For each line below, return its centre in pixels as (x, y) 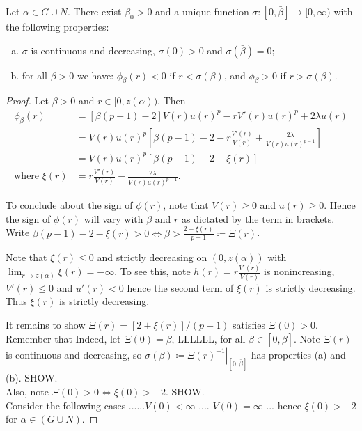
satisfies (249, 324)
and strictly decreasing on (152, 257)
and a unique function (202, 11)
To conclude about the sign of (69, 205)
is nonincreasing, (299, 271)
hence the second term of (180, 287)
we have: (95, 75)
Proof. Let (27, 101)
